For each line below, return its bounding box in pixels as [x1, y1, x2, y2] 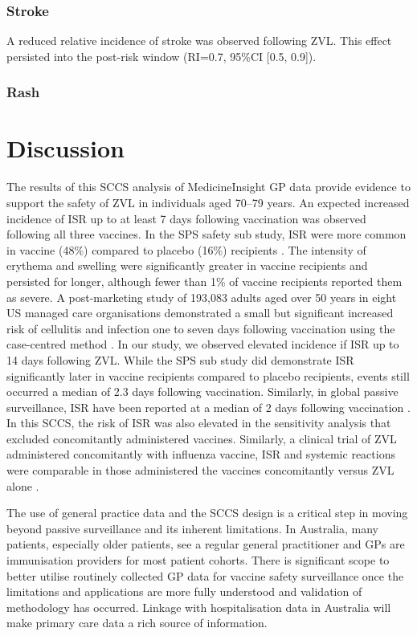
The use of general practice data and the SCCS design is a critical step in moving [6, 504, 408, 521]
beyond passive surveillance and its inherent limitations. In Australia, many [6, 520, 378, 536]
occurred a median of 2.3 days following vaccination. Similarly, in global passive [6, 383, 399, 400]
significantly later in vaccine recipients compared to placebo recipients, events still [6, 367, 410, 384]
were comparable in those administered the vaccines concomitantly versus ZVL [6, 462, 395, 479]
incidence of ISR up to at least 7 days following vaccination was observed [6, 210, 366, 226]
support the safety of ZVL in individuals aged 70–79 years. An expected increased [6, 194, 410, 210]
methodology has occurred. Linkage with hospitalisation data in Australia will [6, 598, 391, 615]
